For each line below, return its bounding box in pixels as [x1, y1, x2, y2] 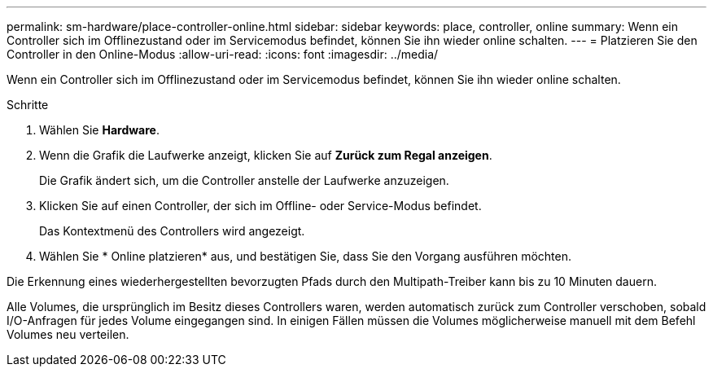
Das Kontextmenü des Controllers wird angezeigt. [39, 224, 305, 238]
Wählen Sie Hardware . [39, 123, 160, 137]
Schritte [7, 98, 49, 112]
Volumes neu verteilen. [7, 327, 129, 341]
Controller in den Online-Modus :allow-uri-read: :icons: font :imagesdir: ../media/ [7, 47, 439, 61]
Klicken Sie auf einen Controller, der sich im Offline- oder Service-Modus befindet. [39, 199, 482, 213]
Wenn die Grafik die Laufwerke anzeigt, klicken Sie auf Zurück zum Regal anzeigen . [39, 148, 492, 162]
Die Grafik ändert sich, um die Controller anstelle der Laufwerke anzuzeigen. [39, 173, 449, 187]
